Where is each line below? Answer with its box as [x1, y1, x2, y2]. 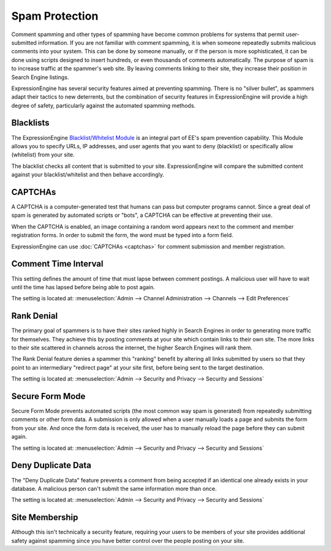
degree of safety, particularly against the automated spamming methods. [11, 102, 196, 109]
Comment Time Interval [11, 259, 104, 269]
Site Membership [11, 512, 78, 523]
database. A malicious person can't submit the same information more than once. [11, 485, 217, 492]
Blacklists [11, 118, 50, 128]
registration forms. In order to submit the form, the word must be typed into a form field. [11, 232, 234, 239]
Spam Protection [11, 9, 99, 23]
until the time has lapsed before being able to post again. [11, 283, 156, 291]
